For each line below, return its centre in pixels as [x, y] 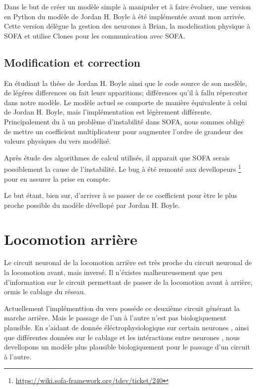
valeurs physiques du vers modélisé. [58, 141]
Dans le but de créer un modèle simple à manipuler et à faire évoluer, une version [128, 6]
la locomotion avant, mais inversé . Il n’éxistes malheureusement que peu [113, 272]
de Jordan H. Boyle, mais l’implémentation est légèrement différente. [108, 112]
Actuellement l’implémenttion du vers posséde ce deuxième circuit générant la [122, 308]
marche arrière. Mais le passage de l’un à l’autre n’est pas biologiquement [115, 318]
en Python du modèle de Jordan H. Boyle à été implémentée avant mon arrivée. [125, 16]
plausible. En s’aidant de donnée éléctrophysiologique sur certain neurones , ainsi [127, 328]
